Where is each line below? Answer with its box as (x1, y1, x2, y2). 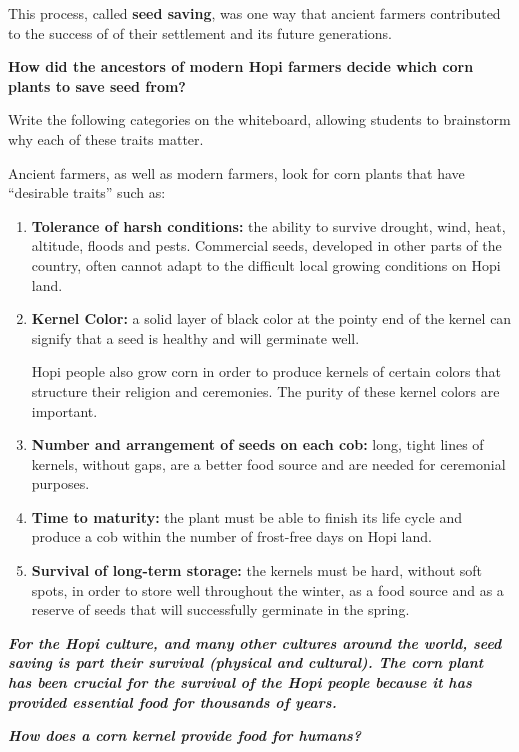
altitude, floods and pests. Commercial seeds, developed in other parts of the (31, 235, 502, 256)
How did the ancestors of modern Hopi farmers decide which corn (8, 56, 474, 77)
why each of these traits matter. (8, 128, 204, 149)
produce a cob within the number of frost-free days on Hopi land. (31, 526, 432, 547)
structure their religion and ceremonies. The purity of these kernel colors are (31, 380, 500, 401)
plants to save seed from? (8, 75, 186, 96)
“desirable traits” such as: (8, 182, 166, 203)
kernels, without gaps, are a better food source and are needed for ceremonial (31, 453, 506, 474)
